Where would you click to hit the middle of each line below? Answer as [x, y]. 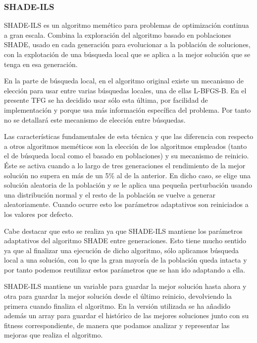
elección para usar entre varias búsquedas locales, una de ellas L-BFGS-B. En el [125, 90]
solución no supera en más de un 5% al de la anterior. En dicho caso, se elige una [128, 175]
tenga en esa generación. [41, 64]
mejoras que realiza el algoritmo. [53, 335]
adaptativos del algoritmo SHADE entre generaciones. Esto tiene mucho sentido [125, 240]
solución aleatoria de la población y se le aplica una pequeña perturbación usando [128, 185]
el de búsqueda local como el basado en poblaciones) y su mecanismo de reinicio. [127, 156]
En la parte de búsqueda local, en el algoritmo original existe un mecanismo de [124, 81]
